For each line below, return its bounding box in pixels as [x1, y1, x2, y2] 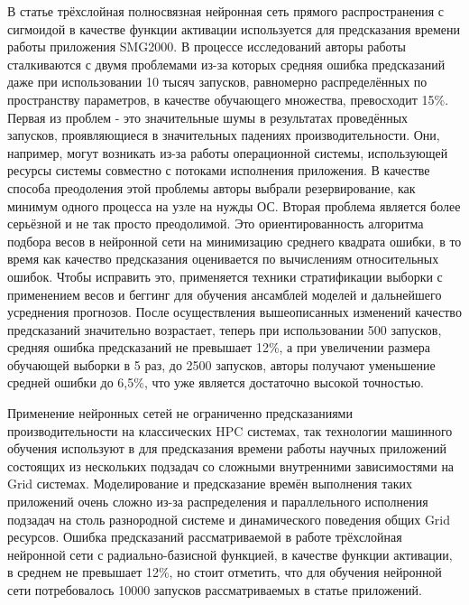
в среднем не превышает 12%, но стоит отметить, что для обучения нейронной [7, 563, 442, 582]
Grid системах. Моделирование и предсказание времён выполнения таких [7, 474, 412, 493]
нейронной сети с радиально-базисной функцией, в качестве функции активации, [7, 544, 453, 563]
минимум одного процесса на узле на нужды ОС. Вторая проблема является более [7, 196, 461, 215]
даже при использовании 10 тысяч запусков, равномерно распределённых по [7, 72, 428, 91]
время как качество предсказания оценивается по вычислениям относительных [7, 249, 439, 268]
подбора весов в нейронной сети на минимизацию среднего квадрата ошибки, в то [7, 231, 462, 250]
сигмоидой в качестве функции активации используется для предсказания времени [7, 19, 460, 38]
